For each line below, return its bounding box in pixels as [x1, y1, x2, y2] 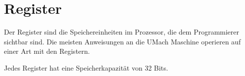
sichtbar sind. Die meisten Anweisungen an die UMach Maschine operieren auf [4, 36, 241, 46]
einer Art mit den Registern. [4, 46, 90, 56]
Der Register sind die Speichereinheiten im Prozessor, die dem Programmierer [4, 27, 240, 37]
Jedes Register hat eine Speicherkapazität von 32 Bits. [4, 62, 168, 73]
